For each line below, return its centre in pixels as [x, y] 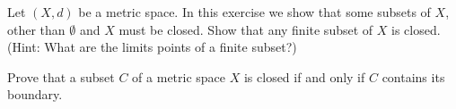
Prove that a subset [61, 76]
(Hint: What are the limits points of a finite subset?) [152, 47]
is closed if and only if [304, 76]
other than [36, 29]
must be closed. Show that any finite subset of [246, 29]
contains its [413, 76]
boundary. [35, 94]
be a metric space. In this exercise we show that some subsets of [254, 12]
